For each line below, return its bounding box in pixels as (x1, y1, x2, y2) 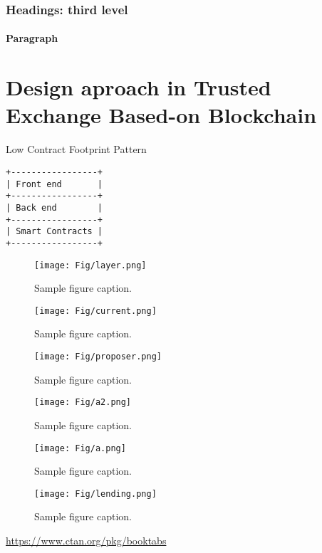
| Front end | (6, 179, 103, 189)
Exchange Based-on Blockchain (6, 100, 317, 130)
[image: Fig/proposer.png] (34, 352, 162, 362)
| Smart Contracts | (6, 226, 103, 237)
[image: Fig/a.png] (34, 443, 126, 453)
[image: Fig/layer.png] (34, 260, 147, 270)
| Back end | (6, 202, 103, 213)
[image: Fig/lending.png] (34, 488, 157, 499)
